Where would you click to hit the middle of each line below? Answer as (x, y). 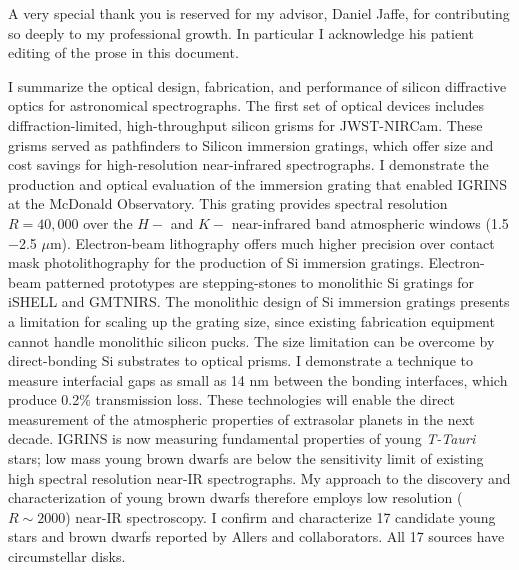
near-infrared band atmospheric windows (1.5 (370, 222)
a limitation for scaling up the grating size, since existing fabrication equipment (251, 320)
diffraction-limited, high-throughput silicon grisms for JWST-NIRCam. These (245, 124)
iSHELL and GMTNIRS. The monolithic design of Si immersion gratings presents (259, 301)
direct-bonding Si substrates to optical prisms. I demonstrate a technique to (240, 360)
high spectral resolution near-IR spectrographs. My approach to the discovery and (259, 477)
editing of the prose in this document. (123, 52)
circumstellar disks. (67, 556)
